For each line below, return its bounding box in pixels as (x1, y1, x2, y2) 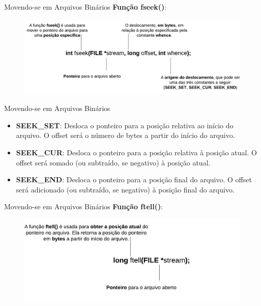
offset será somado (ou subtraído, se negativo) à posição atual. (16, 157, 211, 168)
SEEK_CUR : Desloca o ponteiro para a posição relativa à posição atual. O (16, 147, 257, 157)
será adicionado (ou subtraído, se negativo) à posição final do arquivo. (16, 184, 235, 194)
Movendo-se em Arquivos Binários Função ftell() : (4, 201, 163, 212)
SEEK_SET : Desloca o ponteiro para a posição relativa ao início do (16, 120, 234, 130)
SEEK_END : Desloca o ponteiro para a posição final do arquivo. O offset (16, 174, 252, 185)
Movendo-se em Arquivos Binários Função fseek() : (4, 2, 167, 12)
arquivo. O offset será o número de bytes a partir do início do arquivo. (16, 130, 235, 141)
